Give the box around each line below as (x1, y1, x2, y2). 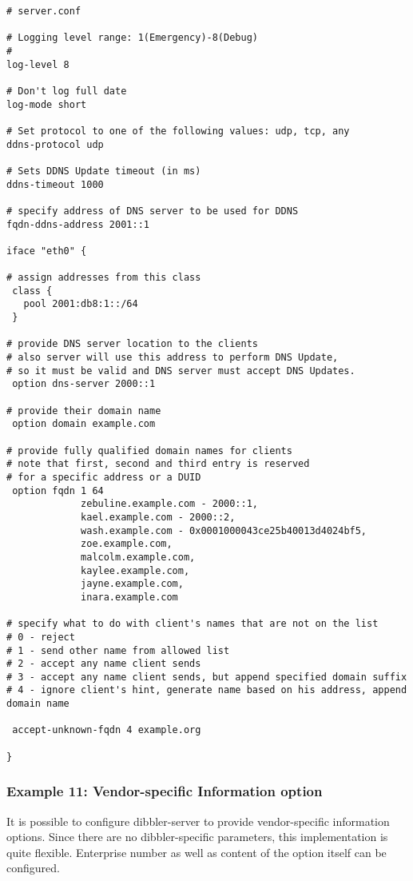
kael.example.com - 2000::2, (81, 511, 236, 523)
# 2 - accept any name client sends (6, 658, 201, 670)
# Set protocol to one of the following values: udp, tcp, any (6, 125, 350, 137)
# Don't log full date (6, 85, 127, 97)
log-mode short (6, 98, 87, 110)
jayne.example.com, (81, 578, 184, 590)
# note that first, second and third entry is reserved (6, 458, 310, 470)
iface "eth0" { (6, 245, 87, 257)
